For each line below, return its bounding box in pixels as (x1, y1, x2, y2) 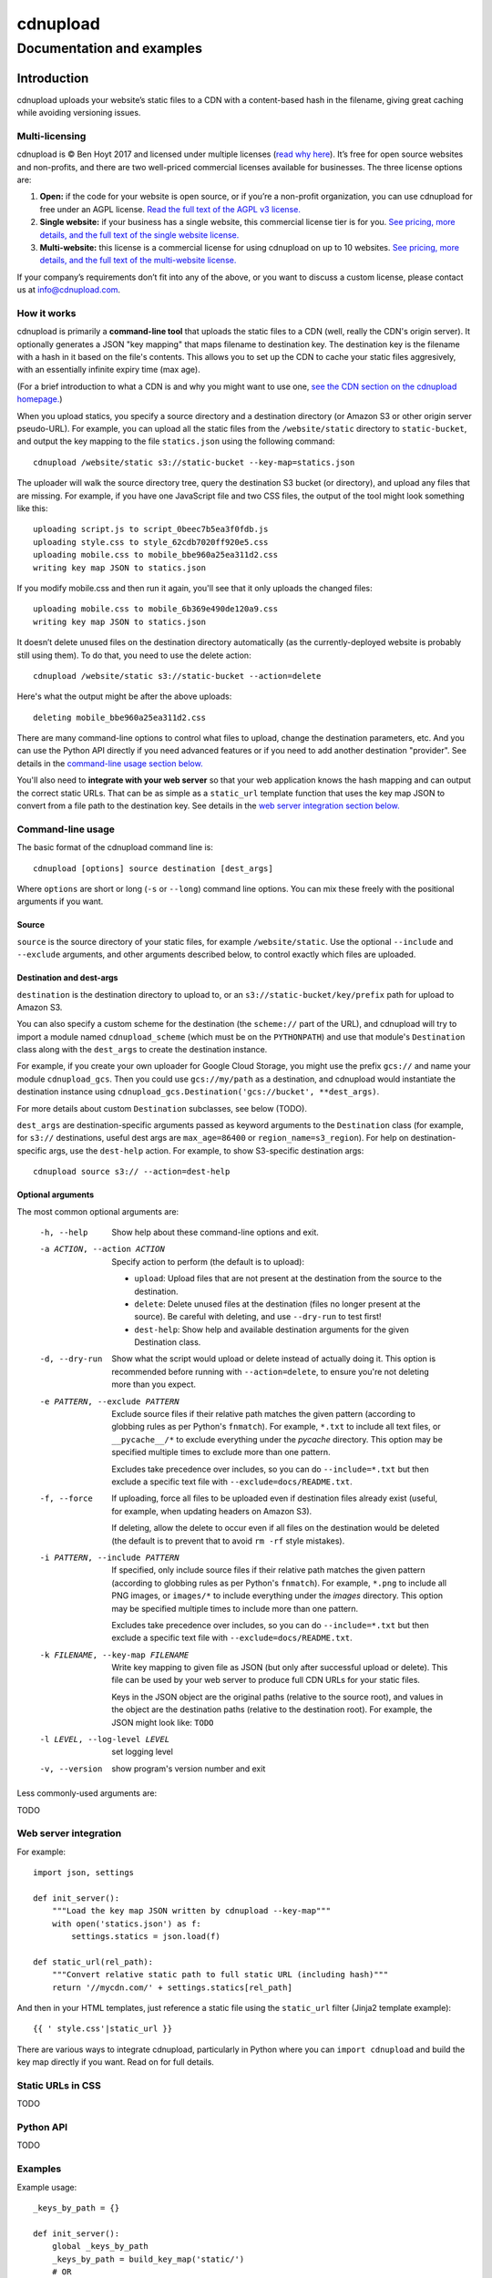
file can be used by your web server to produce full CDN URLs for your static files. (111, 1675, 421, 1686)
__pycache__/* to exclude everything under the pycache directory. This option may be (111, 1433, 444, 1444)
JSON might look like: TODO (111, 1717, 214, 1728)
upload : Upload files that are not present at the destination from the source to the (134, 1273, 442, 1284)
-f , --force (39, 1493, 93, 1503)
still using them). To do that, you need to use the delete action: (16, 650, 251, 661)
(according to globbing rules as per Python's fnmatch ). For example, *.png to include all (111, 1577, 446, 1588)
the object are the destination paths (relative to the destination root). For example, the (111, 1704, 433, 1715)
